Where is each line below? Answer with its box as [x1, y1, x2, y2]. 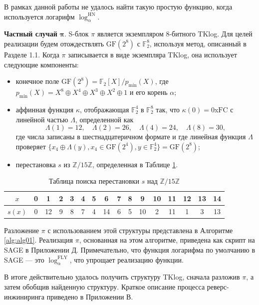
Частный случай [4, 28, 57, 39]
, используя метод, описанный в [149, 38, 247, 48]
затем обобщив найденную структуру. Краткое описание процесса [4, 282, 205, 292]
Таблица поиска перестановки [48, 176, 140, 186]
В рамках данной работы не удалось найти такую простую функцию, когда [4, 1, 233, 11]
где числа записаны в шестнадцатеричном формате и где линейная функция [15, 131, 246, 142]
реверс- [207, 282, 229, 292]
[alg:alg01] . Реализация [4, 235, 73, 245]
